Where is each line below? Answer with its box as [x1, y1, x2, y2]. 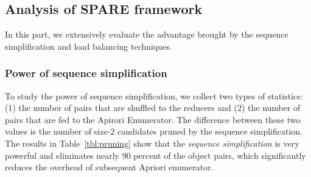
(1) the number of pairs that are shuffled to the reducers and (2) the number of [5, 101, 301, 114]
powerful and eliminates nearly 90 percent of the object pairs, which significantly [5, 149, 306, 161]
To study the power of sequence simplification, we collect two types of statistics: [5, 89, 303, 102]
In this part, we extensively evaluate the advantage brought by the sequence [5, 28, 288, 41]
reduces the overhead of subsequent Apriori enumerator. [5, 161, 214, 173]
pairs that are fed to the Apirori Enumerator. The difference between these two [5, 113, 301, 125]
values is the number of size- [5, 125, 111, 138]
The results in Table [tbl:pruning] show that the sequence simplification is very [5, 136, 299, 149]
